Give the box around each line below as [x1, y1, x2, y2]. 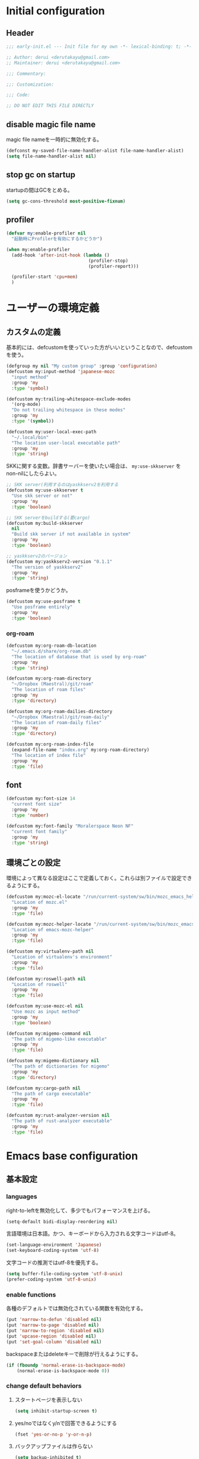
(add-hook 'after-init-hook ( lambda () [11, 252, 110, 258]
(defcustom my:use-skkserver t [6, 487, 84, 493]
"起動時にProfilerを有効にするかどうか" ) [11, 236, 102, 242]
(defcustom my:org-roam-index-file [6, 741, 94, 747]
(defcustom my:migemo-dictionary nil [6, 1058, 99, 1064]
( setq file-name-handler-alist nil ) [6, 153, 97, 159]
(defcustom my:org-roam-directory [6, 675, 92, 682]
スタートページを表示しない [14, 1396, 83, 1403]
